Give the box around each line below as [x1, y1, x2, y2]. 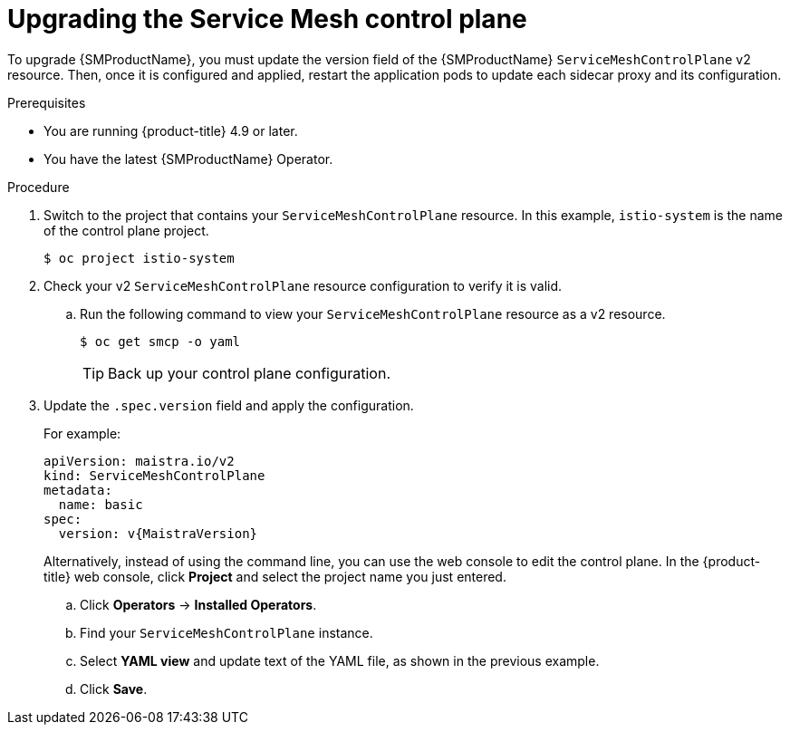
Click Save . [80, 680, 148, 697]
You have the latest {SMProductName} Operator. [43, 150, 333, 167]
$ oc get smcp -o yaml [80, 333, 241, 349]
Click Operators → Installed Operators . [80, 596, 317, 612]
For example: [43, 425, 121, 441]
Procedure [7, 178, 70, 195]
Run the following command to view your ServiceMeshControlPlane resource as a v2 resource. [80, 305, 666, 322]
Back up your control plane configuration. [108, 363, 391, 382]
